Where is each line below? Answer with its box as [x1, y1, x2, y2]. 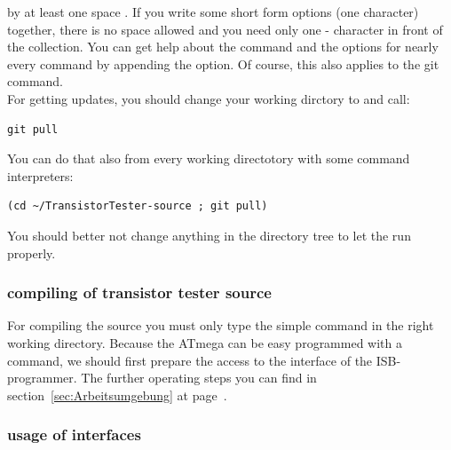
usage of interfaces [7, 423, 141, 446]
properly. [7, 243, 56, 262]
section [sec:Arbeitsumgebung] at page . [7, 385, 227, 404]
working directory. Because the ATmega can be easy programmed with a [7, 333, 403, 351]
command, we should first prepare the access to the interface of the [7, 351, 373, 369]
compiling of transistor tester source [7, 281, 272, 304]
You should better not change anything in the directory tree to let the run [7, 225, 411, 244]
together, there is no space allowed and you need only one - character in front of [7, 20, 443, 38]
